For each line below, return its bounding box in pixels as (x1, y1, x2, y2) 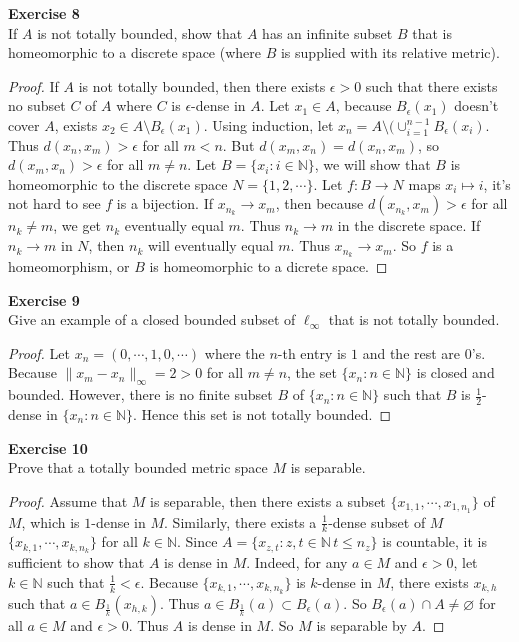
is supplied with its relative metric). (280, 42, 500, 63)
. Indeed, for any (246, 552, 348, 573)
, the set (287, 362, 337, 383)
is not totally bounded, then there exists (78, 75, 326, 96)
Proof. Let (8, 342, 70, 363)
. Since (176, 531, 218, 552)
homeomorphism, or (8, 255, 130, 276)
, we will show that (314, 154, 431, 175)
